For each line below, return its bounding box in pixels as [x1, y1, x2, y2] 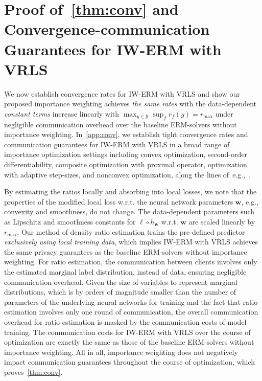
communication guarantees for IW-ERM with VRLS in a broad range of [4, 139, 230, 149]
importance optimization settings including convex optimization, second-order [4, 149, 247, 160]
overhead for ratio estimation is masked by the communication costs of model [4, 316, 247, 327]
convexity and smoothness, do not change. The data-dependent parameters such [4, 206, 255, 217]
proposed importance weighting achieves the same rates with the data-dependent [4, 98, 257, 109]
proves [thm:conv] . [4, 366, 63, 377]
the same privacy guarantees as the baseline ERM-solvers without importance [4, 246, 247, 257]
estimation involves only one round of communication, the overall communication [4, 306, 258, 317]
